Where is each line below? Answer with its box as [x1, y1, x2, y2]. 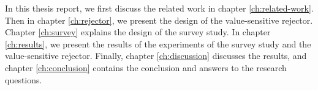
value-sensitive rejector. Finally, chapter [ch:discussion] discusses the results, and [5, 49, 307, 62]
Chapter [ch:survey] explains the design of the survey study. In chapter [5, 26, 271, 38]
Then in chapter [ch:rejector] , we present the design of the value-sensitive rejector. [5, 13, 313, 26]
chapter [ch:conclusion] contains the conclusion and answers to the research [5, 61, 287, 74]
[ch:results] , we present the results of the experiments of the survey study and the [5, 37, 311, 50]
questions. [5, 73, 42, 86]
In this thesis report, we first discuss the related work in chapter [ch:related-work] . [5, 2, 314, 14]
